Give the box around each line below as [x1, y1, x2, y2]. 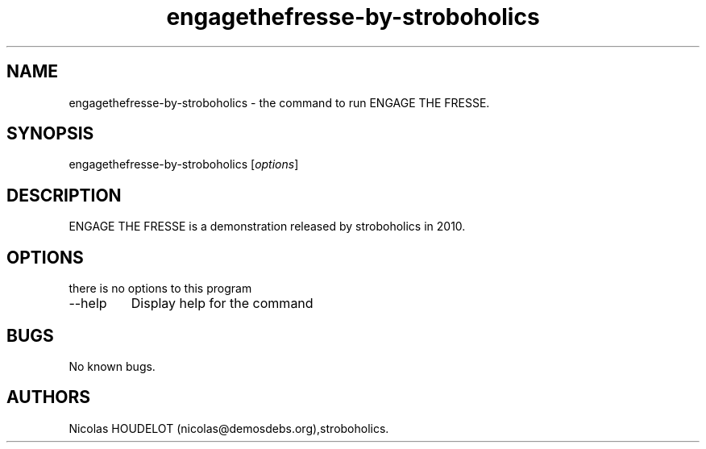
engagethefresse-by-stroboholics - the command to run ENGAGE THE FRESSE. [69, 95, 490, 110]
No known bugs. [69, 359, 156, 373]
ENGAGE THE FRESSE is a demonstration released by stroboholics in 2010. [69, 219, 466, 234]
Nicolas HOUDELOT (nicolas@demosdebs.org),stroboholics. [69, 421, 389, 435]
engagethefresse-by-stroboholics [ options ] [69, 157, 299, 172]
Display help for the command [131, 295, 314, 312]
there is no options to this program [69, 281, 252, 296]
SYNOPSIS [6, 123, 94, 144]
